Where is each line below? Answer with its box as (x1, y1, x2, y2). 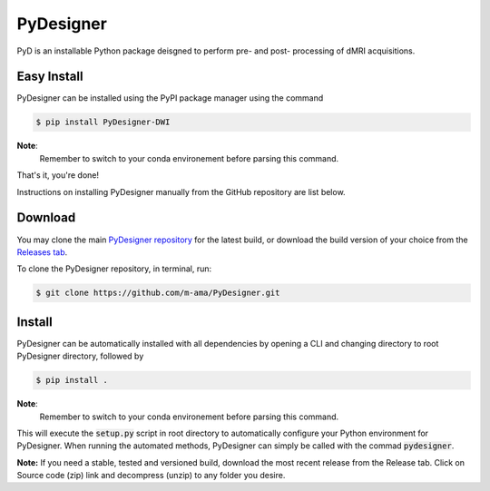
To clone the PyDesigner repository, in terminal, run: (16, 263, 212, 274)
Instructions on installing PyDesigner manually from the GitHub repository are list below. (16, 186, 346, 197)
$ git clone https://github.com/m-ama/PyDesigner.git (35, 288, 280, 299)
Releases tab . (16, 246, 68, 258)
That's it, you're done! (16, 170, 100, 181)
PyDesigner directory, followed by (16, 350, 144, 362)
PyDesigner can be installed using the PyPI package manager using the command (16, 93, 324, 103)
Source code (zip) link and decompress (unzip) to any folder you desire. (16, 470, 286, 481)
